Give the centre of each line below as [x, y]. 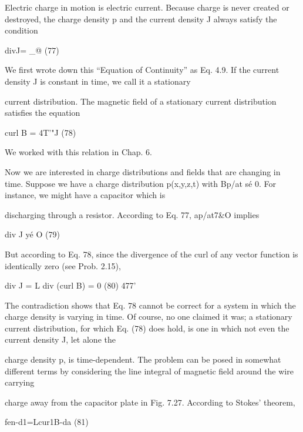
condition [21, 30]
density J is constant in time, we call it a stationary [98, 81]
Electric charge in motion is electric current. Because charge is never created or [147, 7]
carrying [20, 382]
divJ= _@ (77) [32, 50]
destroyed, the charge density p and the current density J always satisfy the [141, 19]
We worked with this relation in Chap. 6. [79, 152]
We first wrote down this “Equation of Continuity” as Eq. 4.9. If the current [142, 70]
